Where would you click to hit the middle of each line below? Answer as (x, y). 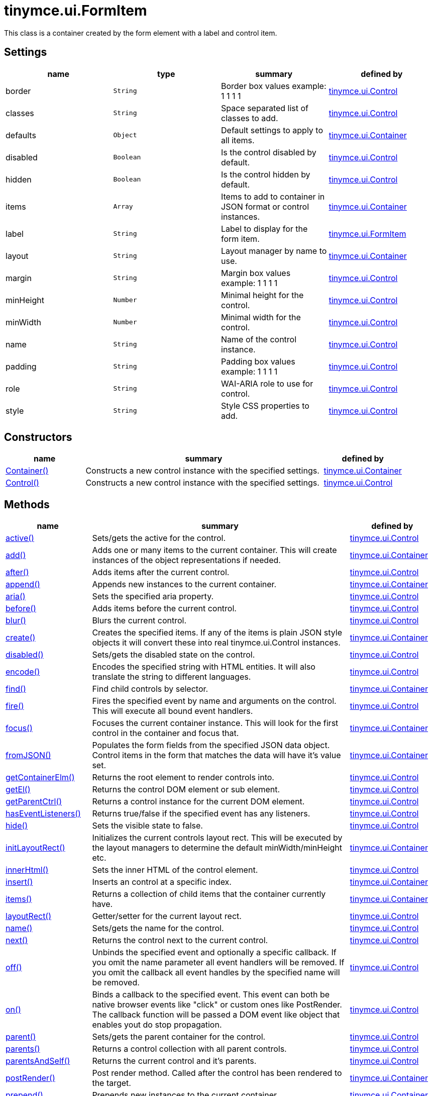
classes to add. (250, 118)
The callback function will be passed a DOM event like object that (216, 1015)
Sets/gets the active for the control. (159, 538)
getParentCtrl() (34, 802)
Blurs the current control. (139, 621)
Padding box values (258, 361)
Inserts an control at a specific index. (162, 882)
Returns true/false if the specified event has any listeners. (201, 814)
